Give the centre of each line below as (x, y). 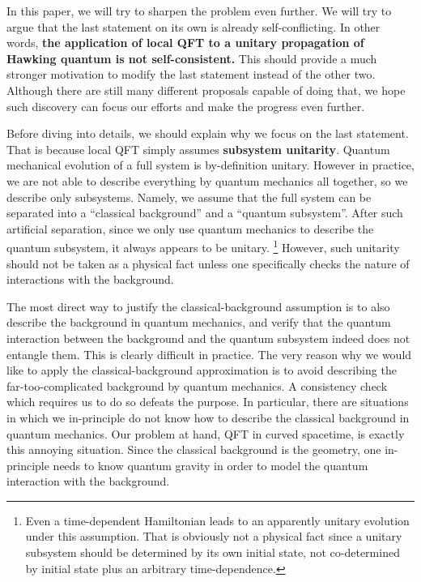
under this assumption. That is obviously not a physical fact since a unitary (214, 536)
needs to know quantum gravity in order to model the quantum (210, 465)
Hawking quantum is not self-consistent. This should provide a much (192, 58)
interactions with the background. (90, 279)
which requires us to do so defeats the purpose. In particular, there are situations (208, 402)
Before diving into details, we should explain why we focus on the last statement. (208, 133)
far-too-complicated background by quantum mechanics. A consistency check (197, 385)
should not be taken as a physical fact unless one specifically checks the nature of (208, 263)
